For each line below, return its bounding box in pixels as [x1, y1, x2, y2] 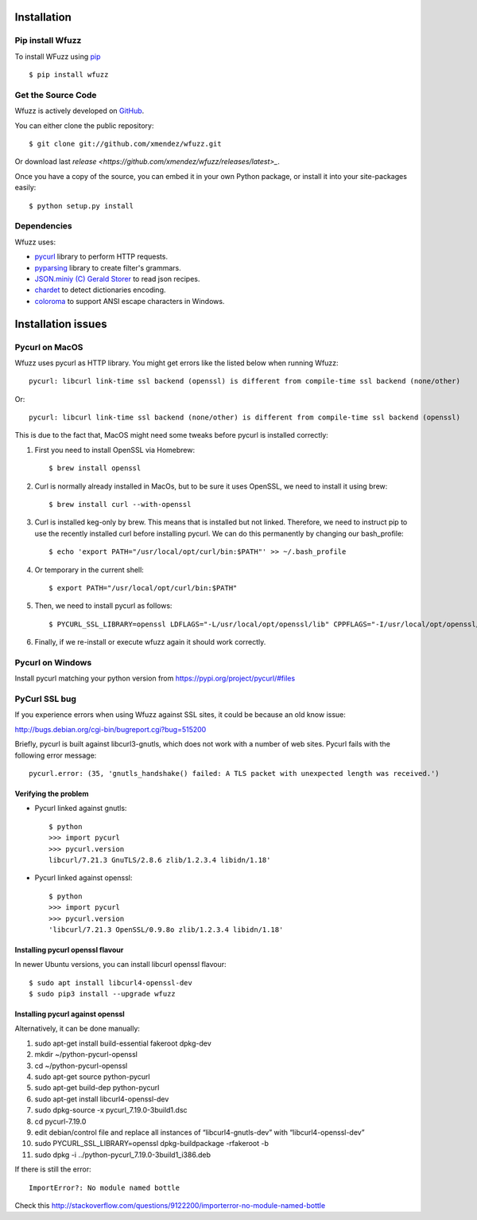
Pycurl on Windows [14, 657, 92, 668]
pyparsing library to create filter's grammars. [34, 263, 182, 272]
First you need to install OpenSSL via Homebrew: [34, 445, 196, 454]
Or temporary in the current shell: [34, 565, 145, 575]
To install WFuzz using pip [14, 52, 101, 61]
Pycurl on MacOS [14, 341, 83, 353]
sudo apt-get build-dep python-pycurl [34, 1083, 160, 1093]
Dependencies [14, 220, 73, 232]
